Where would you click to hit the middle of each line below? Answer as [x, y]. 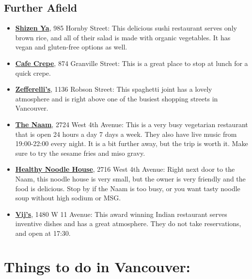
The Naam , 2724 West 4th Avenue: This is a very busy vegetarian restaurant [132, 124]
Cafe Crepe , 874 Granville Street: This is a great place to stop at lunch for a [132, 63]
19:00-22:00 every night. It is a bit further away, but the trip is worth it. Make [132, 143]
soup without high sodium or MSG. [68, 198]
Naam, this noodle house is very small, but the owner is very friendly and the [130, 178]
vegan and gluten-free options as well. [71, 47]
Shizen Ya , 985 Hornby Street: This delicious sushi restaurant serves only [126, 28]
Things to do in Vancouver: [97, 266]
